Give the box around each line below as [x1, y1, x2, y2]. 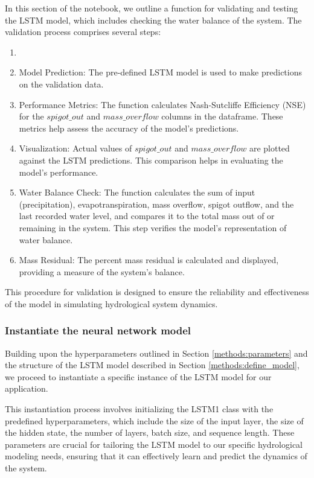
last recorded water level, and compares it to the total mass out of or [19, 209, 275, 222]
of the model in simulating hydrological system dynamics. [5, 297, 218, 310]
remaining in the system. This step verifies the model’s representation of [19, 221, 287, 234]
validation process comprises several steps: [5, 25, 161, 38]
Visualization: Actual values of [19, 142, 132, 155]
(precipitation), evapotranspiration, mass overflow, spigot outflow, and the [19, 197, 294, 210]
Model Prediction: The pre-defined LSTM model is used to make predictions [19, 66, 302, 78]
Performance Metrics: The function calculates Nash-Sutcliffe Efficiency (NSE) [19, 98, 306, 110]
